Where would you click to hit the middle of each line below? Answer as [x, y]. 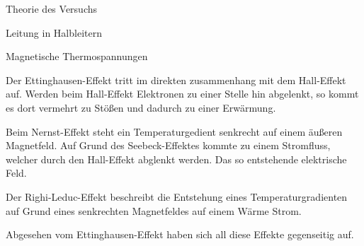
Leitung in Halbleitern [54, 32]
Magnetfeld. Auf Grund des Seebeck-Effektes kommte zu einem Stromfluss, [168, 145]
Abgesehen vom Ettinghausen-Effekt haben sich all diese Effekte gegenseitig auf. [180, 234]
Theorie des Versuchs [52, 8]
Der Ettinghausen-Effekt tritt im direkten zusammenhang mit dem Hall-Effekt [176, 80]
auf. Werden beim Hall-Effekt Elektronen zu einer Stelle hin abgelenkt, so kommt [182, 94]
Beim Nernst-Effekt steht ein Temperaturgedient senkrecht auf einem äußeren [174, 131]
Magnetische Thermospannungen [77, 56]
